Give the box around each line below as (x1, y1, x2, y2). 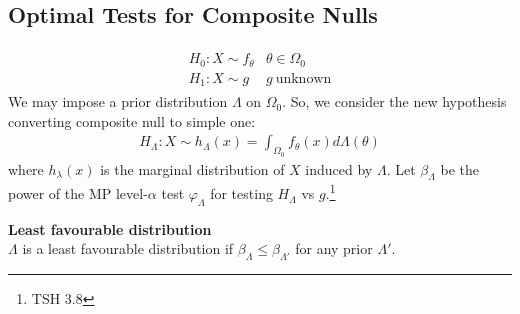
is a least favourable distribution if (22, 238, 234, 259)
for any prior (295, 238, 373, 259)
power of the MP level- (8, 183, 148, 204)
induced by (305, 158, 373, 179)
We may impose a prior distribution (8, 91, 228, 112)
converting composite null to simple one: (8, 110, 256, 131)
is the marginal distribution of (100, 158, 285, 179)
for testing (210, 183, 273, 204)
